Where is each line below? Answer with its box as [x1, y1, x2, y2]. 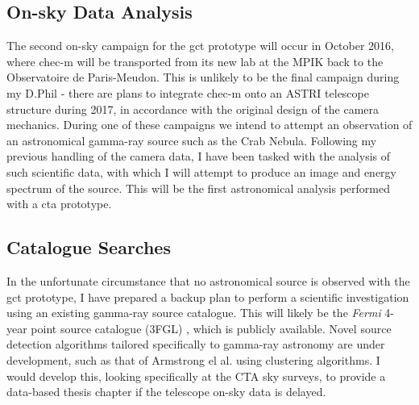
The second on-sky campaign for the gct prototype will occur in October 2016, [6, 37, 394, 54]
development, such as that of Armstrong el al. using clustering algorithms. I [6, 351, 380, 368]
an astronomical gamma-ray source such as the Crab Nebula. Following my [6, 132, 377, 148]
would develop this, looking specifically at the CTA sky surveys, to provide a [6, 367, 386, 384]
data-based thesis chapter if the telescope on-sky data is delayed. [6, 383, 326, 400]
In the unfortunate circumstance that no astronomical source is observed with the [6, 272, 410, 289]
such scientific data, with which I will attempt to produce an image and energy [6, 163, 396, 180]
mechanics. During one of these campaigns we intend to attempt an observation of [6, 116, 413, 133]
